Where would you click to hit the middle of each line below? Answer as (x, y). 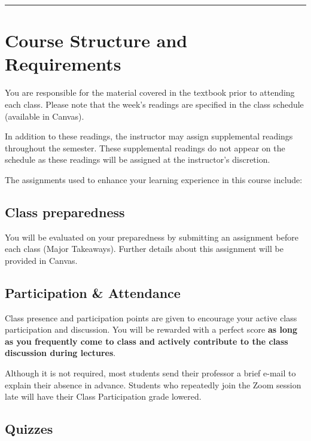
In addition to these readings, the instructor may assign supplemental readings (149, 136)
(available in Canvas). (45, 116)
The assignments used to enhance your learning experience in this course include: (154, 179)
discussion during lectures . (60, 353)
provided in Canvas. (41, 260)
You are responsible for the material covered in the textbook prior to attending (150, 92)
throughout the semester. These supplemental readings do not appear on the (145, 147)
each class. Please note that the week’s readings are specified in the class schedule (154, 104)
